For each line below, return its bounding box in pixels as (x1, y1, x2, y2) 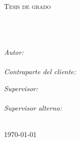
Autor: (4, 47, 24, 57)
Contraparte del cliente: (4, 66, 76, 77)
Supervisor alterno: (4, 103, 62, 113)
